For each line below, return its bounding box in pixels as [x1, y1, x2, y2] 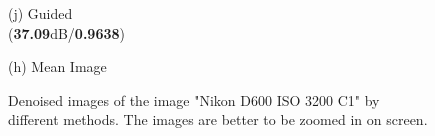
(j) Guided [8, 3, 73, 23]
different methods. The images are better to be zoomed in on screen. [8, 109, 428, 130]
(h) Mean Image [8, 56, 107, 77]
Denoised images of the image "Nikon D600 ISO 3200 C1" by [8, 89, 380, 110]
